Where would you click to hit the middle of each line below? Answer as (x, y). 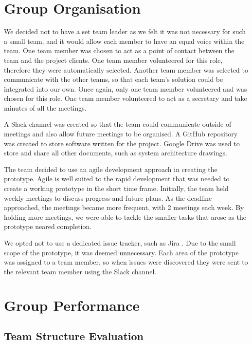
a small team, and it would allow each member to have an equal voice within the (124, 41)
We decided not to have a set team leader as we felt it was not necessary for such (125, 31)
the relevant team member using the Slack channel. (80, 271)
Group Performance (72, 305)
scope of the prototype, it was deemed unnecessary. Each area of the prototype (121, 252)
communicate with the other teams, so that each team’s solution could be (114, 79)
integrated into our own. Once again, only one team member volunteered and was (126, 88)
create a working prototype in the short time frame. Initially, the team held (116, 188)
